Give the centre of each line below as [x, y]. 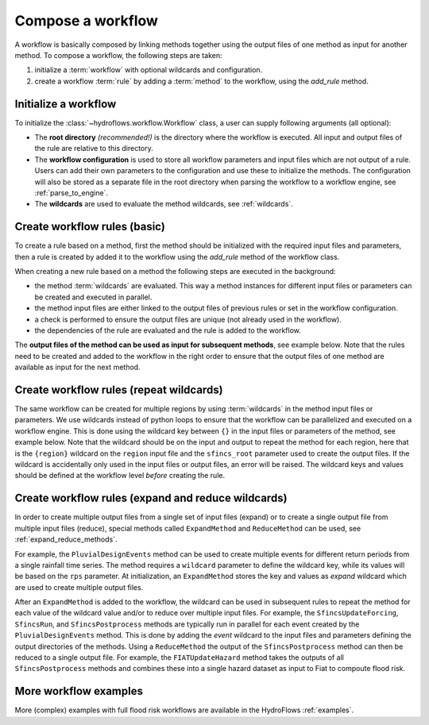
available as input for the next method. [77, 367]
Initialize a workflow [66, 104]
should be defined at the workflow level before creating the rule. [120, 476]
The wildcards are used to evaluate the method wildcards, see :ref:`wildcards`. [164, 204]
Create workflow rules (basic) [90, 227]
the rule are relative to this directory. [94, 148]
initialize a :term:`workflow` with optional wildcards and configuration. [149, 70]
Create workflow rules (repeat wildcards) [119, 389]
